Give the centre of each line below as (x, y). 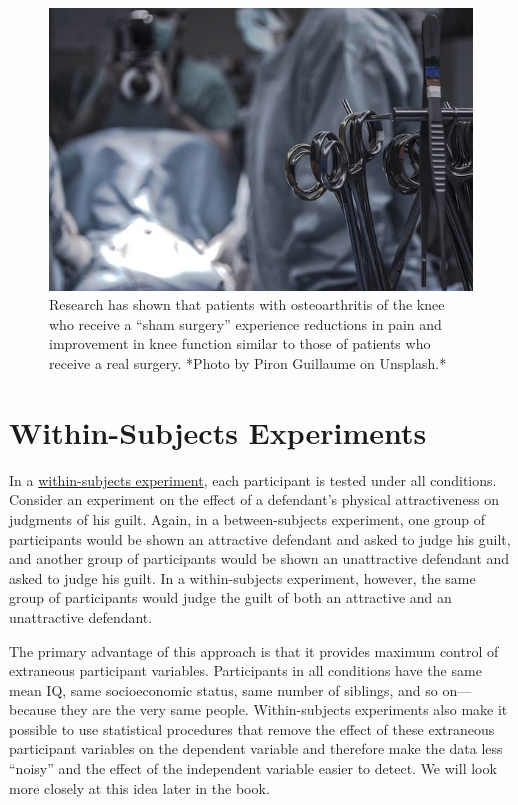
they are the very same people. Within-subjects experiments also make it (284, 709)
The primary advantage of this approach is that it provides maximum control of (254, 650)
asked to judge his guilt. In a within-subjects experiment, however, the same (242, 577)
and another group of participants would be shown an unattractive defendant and (259, 558)
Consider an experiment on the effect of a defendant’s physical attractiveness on (254, 499)
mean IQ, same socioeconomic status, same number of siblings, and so (223, 689)
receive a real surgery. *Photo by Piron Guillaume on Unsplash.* (248, 363)
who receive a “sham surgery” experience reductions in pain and (245, 323)
